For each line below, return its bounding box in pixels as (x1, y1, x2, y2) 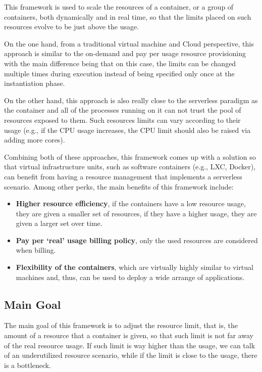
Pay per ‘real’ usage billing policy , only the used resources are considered (16, 235, 258, 245)
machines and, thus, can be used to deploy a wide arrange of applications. (16, 271, 245, 282)
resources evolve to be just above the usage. (4, 21, 139, 32)
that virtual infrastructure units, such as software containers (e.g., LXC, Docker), (4, 161, 256, 172)
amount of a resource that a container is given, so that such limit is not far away (4, 330, 254, 341)
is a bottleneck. (4, 359, 51, 370)
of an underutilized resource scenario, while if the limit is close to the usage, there (4, 350, 257, 360)
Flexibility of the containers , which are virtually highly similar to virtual (16, 262, 253, 272)
